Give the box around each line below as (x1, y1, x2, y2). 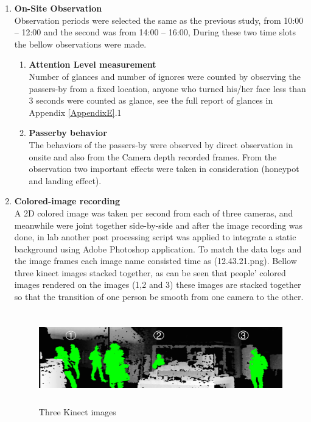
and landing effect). (29, 174, 102, 187)
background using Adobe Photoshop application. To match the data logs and (14, 242, 302, 255)
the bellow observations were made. (14, 37, 147, 50)
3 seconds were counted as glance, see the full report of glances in (29, 94, 273, 107)
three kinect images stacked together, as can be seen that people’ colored (14, 266, 286, 279)
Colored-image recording (14, 195, 121, 207)
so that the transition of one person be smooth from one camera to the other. (14, 290, 304, 303)
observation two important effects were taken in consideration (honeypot (29, 162, 299, 175)
